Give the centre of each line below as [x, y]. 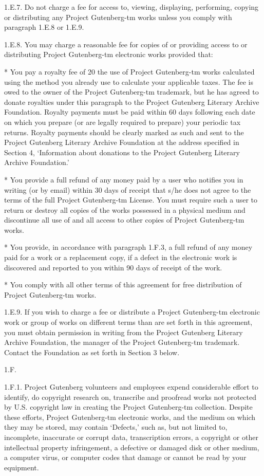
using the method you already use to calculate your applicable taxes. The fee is [129, 81]
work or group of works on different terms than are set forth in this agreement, [128, 322]
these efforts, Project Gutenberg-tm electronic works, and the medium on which [130, 417]
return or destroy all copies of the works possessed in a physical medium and [125, 209]
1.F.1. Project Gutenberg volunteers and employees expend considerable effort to [131, 387]
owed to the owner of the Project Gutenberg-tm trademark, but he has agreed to [131, 92]
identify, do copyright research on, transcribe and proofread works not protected [130, 397]
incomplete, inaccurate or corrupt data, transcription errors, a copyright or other [131, 437]
